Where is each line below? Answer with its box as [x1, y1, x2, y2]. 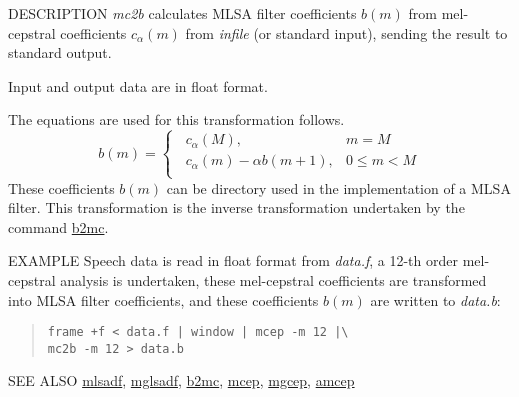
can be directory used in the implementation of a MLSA [166, 177, 511, 198]
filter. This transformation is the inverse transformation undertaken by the [8, 197, 465, 218]
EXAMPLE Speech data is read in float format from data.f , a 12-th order [8, 250, 458, 271]
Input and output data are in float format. [8, 75, 268, 96]
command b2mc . [8, 216, 109, 237]
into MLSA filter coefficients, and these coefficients [8, 289, 319, 310]
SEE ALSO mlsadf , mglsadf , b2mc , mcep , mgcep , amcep [8, 370, 355, 391]
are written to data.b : [370, 289, 501, 310]
